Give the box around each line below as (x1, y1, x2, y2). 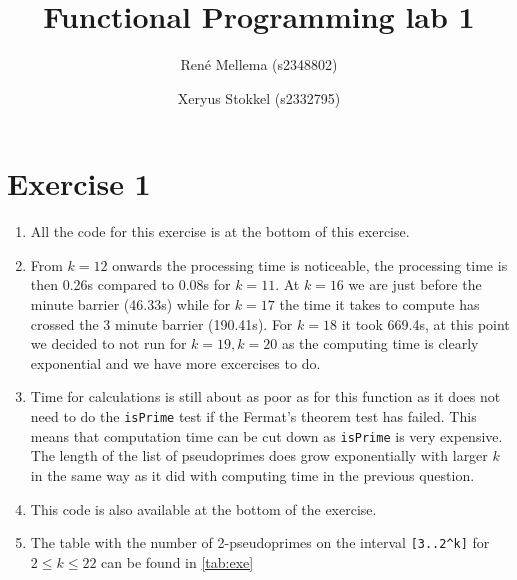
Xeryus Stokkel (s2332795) (177, 87, 341, 108)
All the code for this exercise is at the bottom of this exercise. (30, 221, 410, 242)
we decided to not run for (30, 333, 187, 354)
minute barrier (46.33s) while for (30, 294, 231, 315)
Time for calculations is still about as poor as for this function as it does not (30, 386, 501, 407)
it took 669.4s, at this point (341, 313, 510, 334)
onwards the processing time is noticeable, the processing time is (112, 254, 508, 275)
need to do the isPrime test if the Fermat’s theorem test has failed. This (30, 406, 477, 426)
